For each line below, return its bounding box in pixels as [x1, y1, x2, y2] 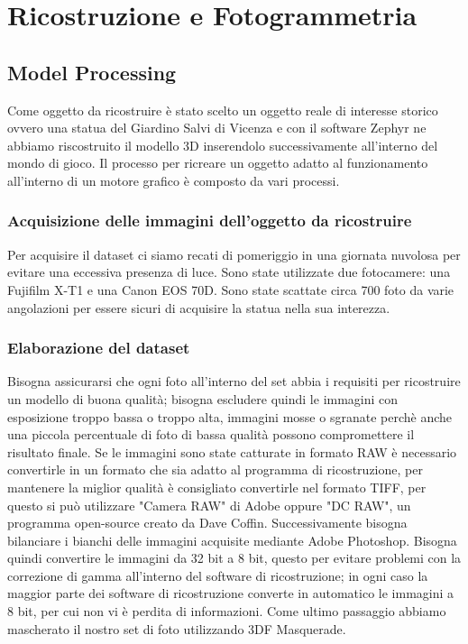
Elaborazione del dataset [7, 336, 190, 359]
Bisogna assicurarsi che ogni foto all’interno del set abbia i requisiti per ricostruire [7, 372, 461, 391]
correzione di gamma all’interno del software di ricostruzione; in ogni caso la [7, 566, 428, 584]
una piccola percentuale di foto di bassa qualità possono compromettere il [7, 425, 415, 444]
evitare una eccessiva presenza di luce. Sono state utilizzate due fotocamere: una [7, 262, 451, 281]
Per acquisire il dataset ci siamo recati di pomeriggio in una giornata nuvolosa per [7, 244, 461, 263]
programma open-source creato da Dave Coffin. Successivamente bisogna [7, 513, 408, 532]
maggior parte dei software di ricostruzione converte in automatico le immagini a [7, 584, 454, 603]
